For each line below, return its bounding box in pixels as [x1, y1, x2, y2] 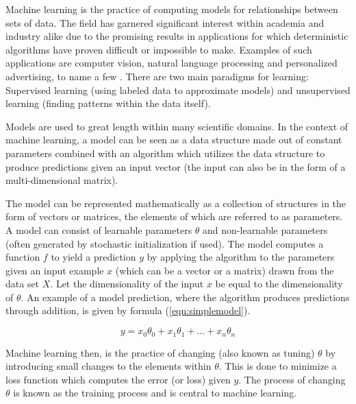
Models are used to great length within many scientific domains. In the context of [5, 119, 348, 133]
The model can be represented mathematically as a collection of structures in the [5, 195, 346, 210]
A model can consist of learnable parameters [5, 222, 192, 237]
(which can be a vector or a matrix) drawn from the [115, 263, 334, 277]
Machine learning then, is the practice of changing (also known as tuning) [5, 345, 315, 359]
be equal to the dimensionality [215, 276, 343, 291]
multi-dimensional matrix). [5, 173, 118, 187]
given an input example [5, 263, 104, 277]
